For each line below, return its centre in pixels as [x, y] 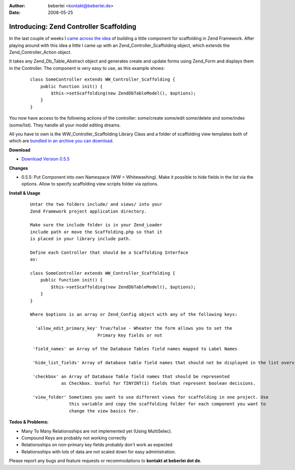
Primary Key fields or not [130, 335]
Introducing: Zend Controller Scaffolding [73, 27]
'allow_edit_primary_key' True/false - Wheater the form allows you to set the [134, 328]
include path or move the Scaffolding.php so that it [96, 232]
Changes [18, 168]
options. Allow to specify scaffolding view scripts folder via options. [90, 184]
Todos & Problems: [29, 422]
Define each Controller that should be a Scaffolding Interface [109, 252]
